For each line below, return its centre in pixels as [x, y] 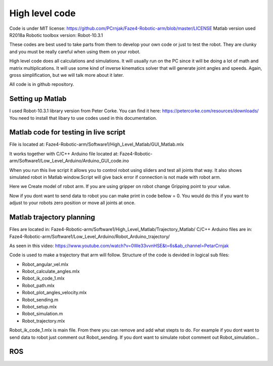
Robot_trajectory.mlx [43, 321]
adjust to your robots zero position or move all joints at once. [73, 203]
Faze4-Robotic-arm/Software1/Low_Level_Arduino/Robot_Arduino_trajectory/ [90, 236]
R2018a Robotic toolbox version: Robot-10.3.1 [56, 35]
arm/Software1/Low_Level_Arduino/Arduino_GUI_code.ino [69, 161]
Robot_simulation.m [42, 314]
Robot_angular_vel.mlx [45, 264]
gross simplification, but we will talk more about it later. [66, 75]
